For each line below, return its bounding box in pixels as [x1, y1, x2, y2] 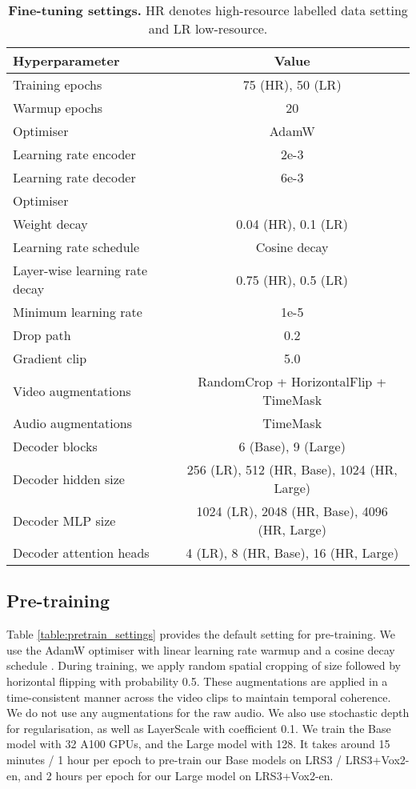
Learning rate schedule [13, 238, 140, 256]
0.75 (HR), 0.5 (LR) [236, 270, 349, 289]
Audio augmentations [13, 414, 132, 432]
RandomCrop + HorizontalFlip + [198, 372, 387, 390]
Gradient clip [13, 349, 87, 367]
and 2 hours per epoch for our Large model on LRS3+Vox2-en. [24, 767, 334, 783]
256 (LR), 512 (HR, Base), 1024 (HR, [186, 460, 398, 479]
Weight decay [13, 214, 88, 233]
